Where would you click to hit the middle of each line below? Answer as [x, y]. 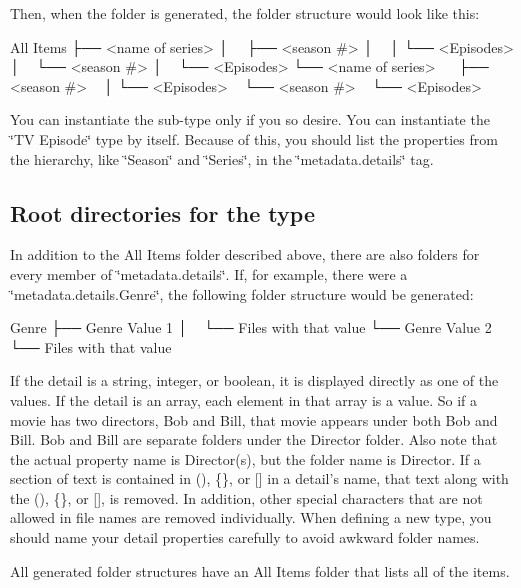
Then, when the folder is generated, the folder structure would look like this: [245, 13]
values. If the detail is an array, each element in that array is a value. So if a [244, 399]
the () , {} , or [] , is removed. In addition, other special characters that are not [246, 497]
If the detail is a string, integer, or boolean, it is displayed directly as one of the [254, 380]
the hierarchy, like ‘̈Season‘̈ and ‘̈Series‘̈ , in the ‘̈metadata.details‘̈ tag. [222, 158]
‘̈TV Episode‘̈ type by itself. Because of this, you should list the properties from [254, 138]
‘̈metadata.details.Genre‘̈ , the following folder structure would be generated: [242, 293]
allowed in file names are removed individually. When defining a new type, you [251, 517]
